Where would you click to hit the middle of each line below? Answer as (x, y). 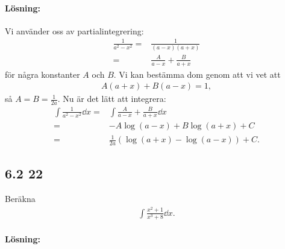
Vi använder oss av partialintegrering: (74, 30)
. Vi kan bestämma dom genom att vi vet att (197, 74)
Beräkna (20, 199)
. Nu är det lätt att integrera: (112, 99)
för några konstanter (42, 74)
